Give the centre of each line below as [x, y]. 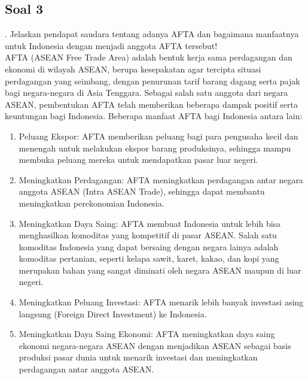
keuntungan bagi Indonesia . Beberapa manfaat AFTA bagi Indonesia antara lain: [154, 116]
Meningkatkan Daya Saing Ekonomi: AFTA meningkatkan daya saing [147, 334]
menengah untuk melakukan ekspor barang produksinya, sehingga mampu [155, 148]
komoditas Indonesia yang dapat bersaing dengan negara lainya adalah [149, 246]
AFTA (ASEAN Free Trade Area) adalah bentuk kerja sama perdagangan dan [149, 57]
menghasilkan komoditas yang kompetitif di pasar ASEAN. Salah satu [148, 235]
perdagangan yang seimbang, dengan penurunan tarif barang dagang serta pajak [153, 81]
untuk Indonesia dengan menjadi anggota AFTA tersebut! [111, 45]
